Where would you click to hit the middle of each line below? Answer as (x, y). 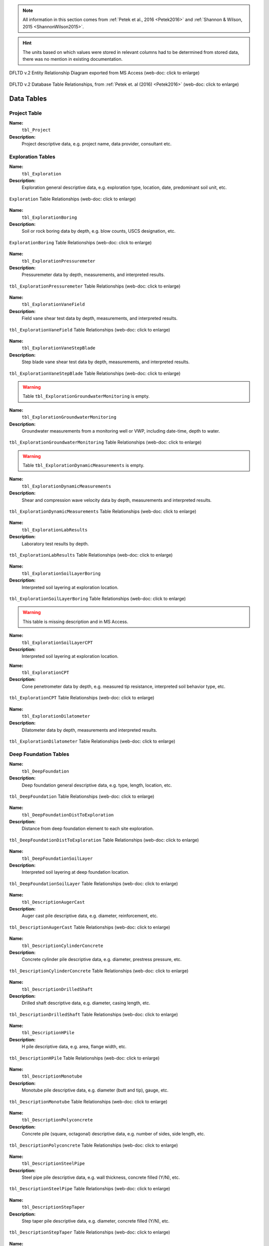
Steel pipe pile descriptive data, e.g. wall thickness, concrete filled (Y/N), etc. (101, 1177)
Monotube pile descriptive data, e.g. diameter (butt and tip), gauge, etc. (95, 1090)
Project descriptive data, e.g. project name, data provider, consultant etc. (97, 144)
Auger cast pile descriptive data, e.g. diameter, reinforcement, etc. (90, 916)
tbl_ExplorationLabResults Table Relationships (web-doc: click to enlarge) (91, 555)
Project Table (26, 113)
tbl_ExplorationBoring (49, 217)
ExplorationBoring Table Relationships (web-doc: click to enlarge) (80, 242)
